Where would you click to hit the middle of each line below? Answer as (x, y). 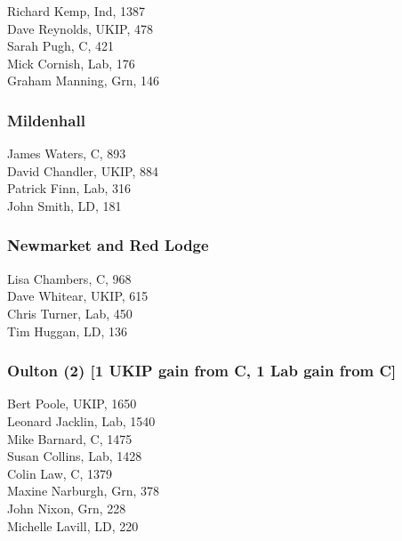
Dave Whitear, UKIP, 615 (78, 296)
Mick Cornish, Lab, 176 (71, 63)
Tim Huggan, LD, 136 (67, 331)
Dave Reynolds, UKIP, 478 (80, 28)
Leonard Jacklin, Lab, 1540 (81, 420)
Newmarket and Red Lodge (108, 245)
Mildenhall (46, 120)
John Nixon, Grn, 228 (67, 508)
